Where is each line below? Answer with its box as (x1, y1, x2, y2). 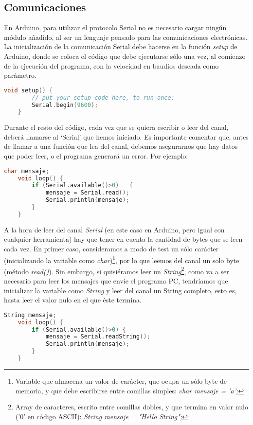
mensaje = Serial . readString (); (45, 333, 150, 340)
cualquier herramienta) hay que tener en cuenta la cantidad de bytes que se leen (4, 234, 243, 244)
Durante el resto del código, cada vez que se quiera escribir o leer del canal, (4, 122, 229, 132)
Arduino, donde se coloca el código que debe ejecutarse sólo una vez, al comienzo (4, 51, 246, 61)
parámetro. (4, 70, 36, 80)
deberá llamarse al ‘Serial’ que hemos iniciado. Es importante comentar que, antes (4, 131, 249, 142)
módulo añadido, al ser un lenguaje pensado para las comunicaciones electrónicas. (4, 32, 248, 42)
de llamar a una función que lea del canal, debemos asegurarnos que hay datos (4, 141, 238, 151)
